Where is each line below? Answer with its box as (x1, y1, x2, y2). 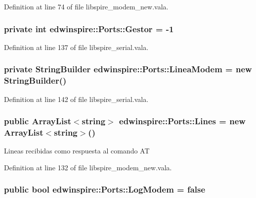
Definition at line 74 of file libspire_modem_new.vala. (4, 1, 169, 11)
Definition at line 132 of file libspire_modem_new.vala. (4, 162, 172, 172)
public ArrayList (4, 115, 71, 127)
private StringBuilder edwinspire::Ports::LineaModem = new (4, 63, 252, 75)
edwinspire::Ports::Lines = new (119, 115, 246, 127)
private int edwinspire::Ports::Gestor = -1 (4, 22, 174, 35)
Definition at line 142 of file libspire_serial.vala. (4, 94, 149, 104)
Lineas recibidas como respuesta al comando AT (4, 146, 150, 156)
